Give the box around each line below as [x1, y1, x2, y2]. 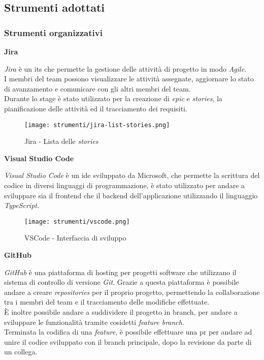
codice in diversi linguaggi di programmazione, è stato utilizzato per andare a [4, 180, 245, 190]
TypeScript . [4, 200, 39, 211]
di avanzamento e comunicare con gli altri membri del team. [4, 83, 191, 94]
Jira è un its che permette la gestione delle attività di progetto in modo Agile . [4, 63, 247, 74]
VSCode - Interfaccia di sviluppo [24, 232, 126, 243]
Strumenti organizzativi [4, 26, 103, 39]
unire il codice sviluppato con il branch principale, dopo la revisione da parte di [4, 336, 252, 347]
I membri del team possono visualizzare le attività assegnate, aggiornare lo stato [4, 73, 254, 84]
